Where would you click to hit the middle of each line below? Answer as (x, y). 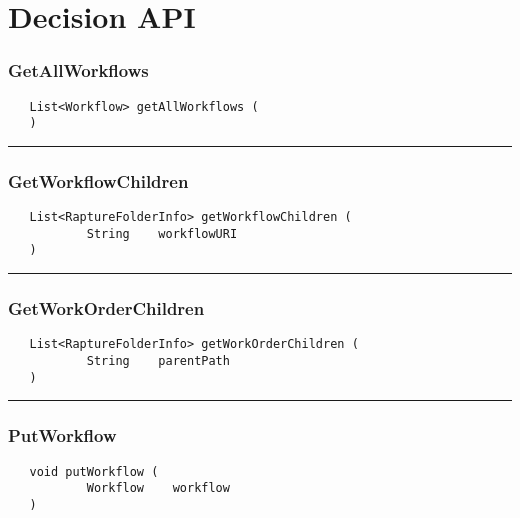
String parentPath (158, 360)
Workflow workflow (158, 488)
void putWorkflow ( (94, 471)
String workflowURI (162, 233)
